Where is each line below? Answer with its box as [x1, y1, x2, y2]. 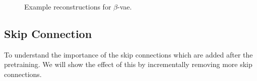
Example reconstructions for [24, 1, 111, 11]
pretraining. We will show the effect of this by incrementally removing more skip [4, 59, 252, 69]
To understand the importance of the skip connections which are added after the [4, 49, 253, 59]
